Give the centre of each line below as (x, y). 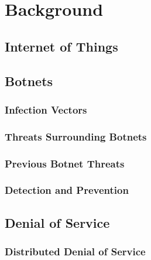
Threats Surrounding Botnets (76, 136)
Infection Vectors (46, 109)
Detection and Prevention (67, 190)
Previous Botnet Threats (65, 163)
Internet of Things (61, 46)
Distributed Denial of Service (75, 252)
